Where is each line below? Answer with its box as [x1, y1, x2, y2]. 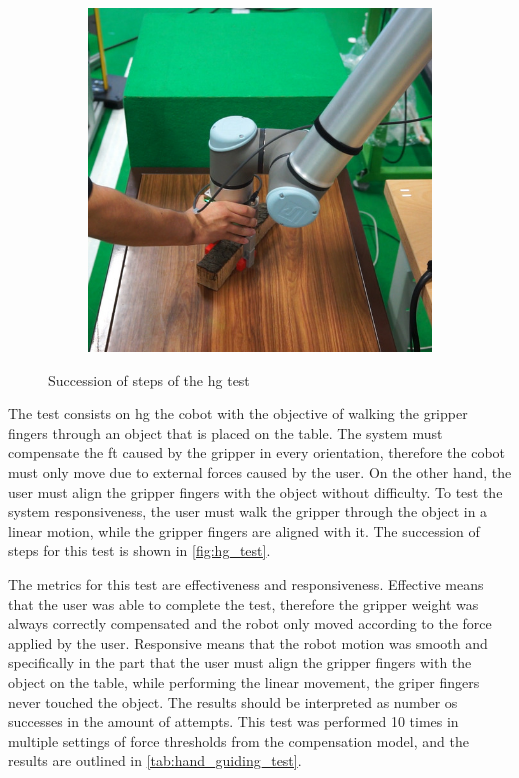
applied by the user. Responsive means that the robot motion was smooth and [8, 632, 488, 653]
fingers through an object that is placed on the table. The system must [8, 422, 443, 443]
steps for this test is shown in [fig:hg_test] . [8, 540, 271, 561]
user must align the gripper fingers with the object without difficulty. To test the [8, 481, 503, 502]
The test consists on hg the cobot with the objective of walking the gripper [8, 403, 468, 424]
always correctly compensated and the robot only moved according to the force [8, 613, 492, 634]
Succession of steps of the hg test [48, 369, 250, 390]
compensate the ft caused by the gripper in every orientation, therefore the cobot [8, 442, 506, 463]
